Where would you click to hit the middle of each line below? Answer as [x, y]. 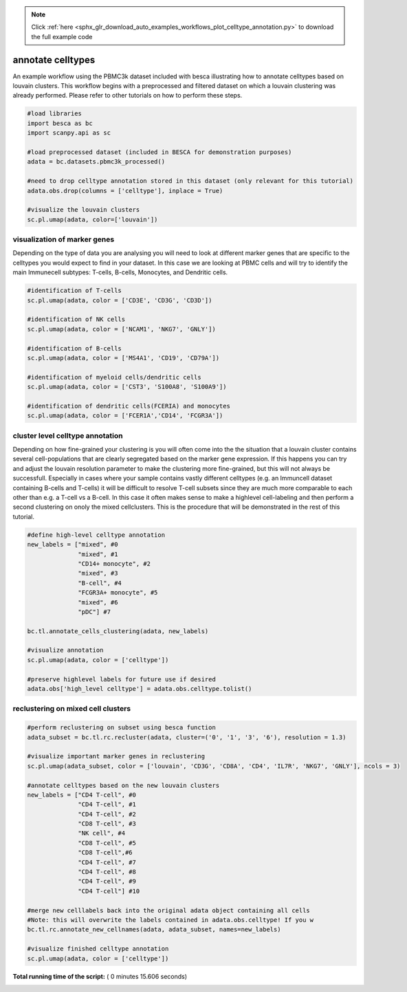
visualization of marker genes [64, 239]
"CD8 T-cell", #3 [107, 824]
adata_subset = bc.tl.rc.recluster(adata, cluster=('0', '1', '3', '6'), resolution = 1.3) [187, 737]
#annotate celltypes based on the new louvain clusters [123, 785]
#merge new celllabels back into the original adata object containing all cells [169, 910]
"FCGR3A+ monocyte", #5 [118, 593]
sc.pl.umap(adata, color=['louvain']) [92, 219]
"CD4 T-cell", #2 [107, 814]
